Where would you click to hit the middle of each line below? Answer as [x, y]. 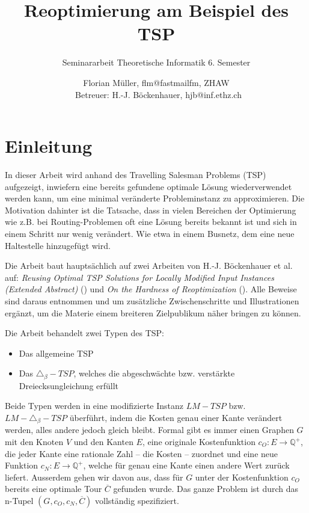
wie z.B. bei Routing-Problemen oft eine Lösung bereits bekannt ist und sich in [151, 222]
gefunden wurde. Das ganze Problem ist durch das [206, 489]
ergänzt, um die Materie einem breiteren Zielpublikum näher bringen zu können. [153, 312]
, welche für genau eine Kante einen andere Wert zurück [186, 465]
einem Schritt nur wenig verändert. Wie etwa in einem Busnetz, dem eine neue [150, 233]
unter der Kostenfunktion [242, 477]
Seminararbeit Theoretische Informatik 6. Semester [156, 62]
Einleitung [49, 146]
